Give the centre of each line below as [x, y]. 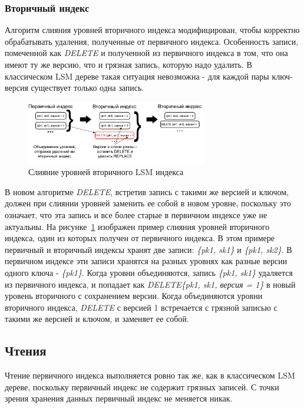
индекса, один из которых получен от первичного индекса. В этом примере [140, 238]
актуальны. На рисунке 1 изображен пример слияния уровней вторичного [137, 226]
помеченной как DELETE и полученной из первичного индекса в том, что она [146, 53]
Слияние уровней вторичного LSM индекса [106, 172]
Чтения [26, 351]
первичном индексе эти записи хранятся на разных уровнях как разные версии [146, 261]
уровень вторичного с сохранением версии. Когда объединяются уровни [134, 296]
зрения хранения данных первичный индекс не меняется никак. [119, 398]
